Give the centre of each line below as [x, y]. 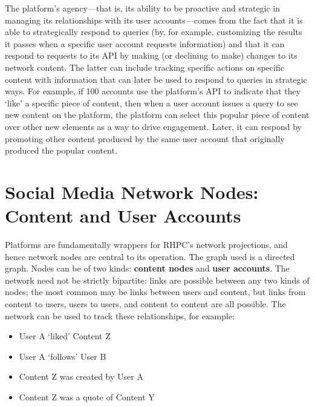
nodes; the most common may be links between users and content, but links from [155, 292]
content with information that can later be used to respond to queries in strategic [156, 79]
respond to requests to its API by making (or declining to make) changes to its [151, 55]
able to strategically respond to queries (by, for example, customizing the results [154, 32]
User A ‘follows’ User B [63, 356]
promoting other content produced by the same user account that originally [145, 138]
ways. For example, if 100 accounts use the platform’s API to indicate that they [153, 91]
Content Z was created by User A [81, 376]
